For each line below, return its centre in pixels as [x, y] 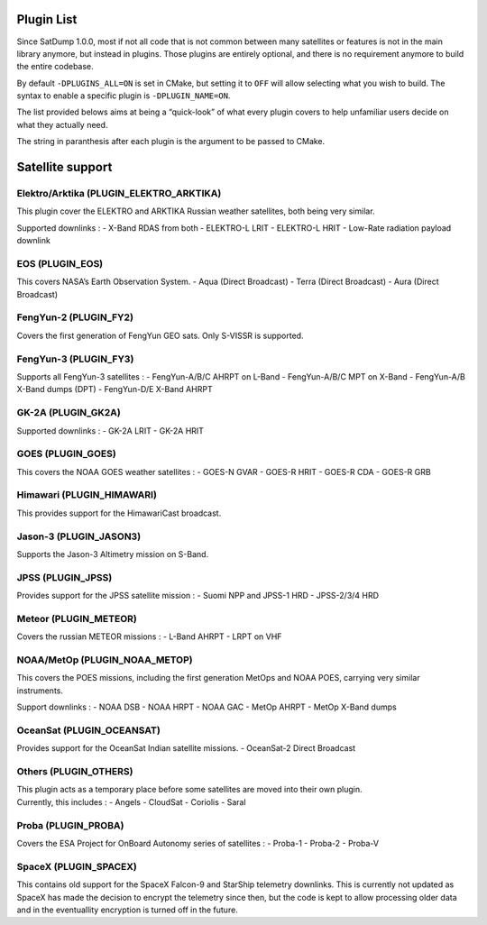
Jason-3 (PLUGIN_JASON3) [79, 536]
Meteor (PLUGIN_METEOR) [77, 618]
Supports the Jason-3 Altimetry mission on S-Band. [113, 554]
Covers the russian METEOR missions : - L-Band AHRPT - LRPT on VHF [149, 637]
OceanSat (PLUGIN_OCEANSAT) [89, 730]
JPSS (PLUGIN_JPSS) [64, 577]
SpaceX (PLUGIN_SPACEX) [77, 866]
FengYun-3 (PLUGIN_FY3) [75, 359]
